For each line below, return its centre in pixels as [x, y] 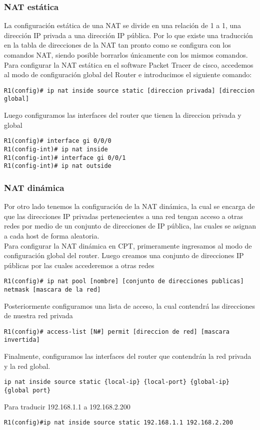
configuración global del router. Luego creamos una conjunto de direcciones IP [124, 255]
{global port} [27, 390]
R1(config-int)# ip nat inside [56, 149]
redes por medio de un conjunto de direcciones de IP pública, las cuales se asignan [130, 226]
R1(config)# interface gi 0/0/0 [58, 141]
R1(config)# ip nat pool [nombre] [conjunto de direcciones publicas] [124, 281]
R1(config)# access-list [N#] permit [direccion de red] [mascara [117, 332]
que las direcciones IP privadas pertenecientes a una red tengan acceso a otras [123, 216]
